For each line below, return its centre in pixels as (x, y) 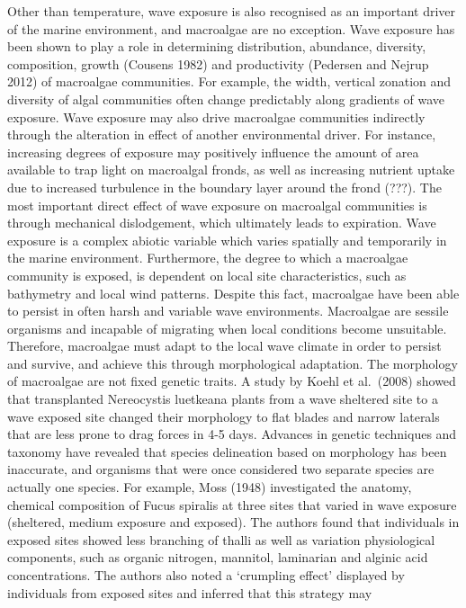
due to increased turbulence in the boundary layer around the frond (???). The (224, 187)
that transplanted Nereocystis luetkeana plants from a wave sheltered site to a (223, 399)
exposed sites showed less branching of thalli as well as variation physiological (221, 539)
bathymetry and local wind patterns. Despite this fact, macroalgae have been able (233, 293)
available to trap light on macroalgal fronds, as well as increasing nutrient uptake (231, 170)
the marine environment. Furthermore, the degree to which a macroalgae (208, 258)
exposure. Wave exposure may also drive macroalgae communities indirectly (216, 116)
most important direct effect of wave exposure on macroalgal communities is (217, 205)
